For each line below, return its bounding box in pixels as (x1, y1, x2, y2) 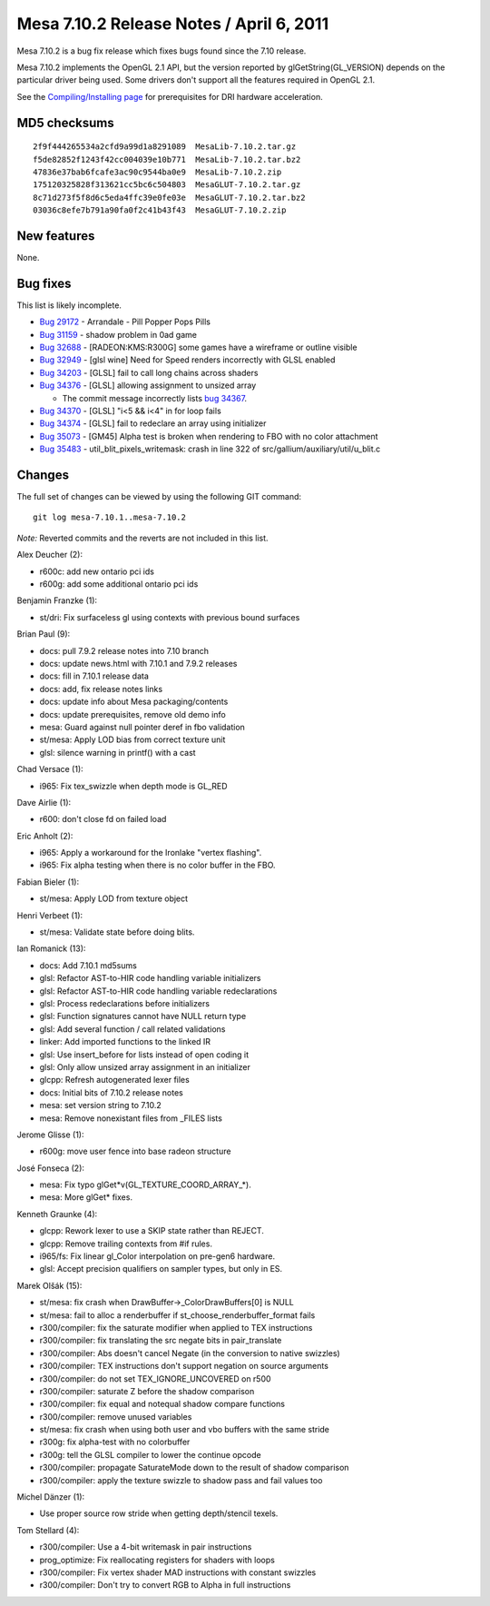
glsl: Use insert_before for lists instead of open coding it (39, 1049, 250, 1060)
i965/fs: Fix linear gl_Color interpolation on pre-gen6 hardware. (39, 1251, 276, 1262)
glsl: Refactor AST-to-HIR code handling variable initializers (39, 973, 261, 984)
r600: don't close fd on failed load (39, 814, 167, 825)
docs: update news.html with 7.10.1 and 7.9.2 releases (39, 659, 238, 669)
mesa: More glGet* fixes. (39, 1192, 133, 1203)
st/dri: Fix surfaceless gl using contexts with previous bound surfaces (39, 611, 300, 622)
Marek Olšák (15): (16, 1280, 83, 1291)
